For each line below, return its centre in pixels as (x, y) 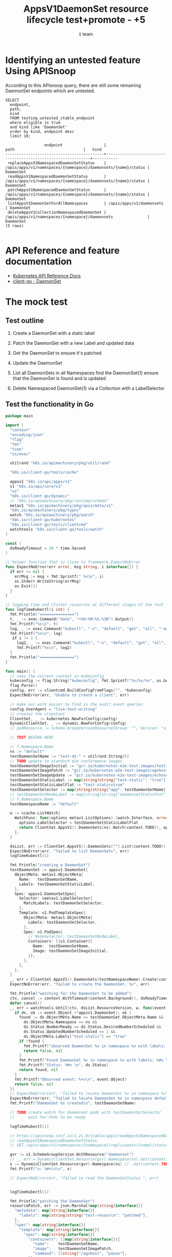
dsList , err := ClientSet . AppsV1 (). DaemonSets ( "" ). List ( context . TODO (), (89, 846)
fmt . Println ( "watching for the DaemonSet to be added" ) (71, 994)
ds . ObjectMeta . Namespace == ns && (60, 1022)
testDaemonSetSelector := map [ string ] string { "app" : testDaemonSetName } (88, 790)
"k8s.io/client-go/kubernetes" (43, 520)
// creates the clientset (38, 714)
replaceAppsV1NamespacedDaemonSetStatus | (57, 163)
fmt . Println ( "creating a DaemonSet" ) (50, 865)
